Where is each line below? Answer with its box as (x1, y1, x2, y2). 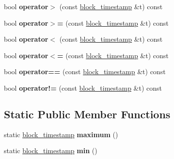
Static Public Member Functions (4, 106, 171, 121)
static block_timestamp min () (4, 145, 97, 156)
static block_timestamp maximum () (4, 129, 118, 139)
